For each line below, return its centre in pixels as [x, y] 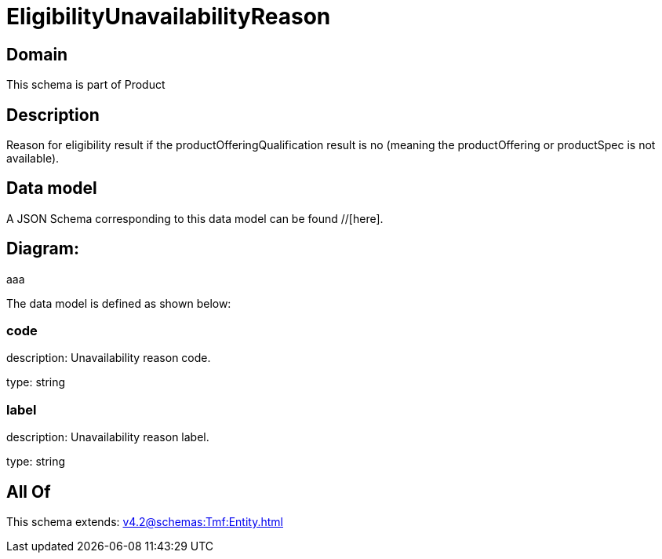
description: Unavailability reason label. [108, 437]
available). [33, 159]
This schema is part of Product [86, 85]
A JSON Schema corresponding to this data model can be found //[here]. [195, 218]
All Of [29, 491]
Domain [37, 54]
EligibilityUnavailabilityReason [169, 16]
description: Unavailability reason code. [109, 358]
